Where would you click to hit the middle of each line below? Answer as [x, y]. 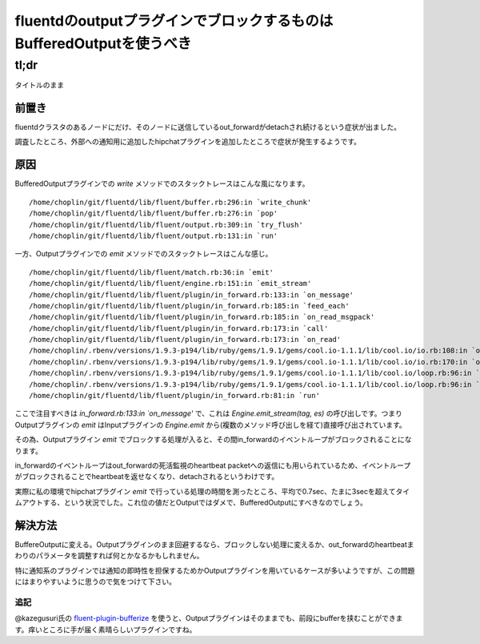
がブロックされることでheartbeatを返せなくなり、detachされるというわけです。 [147, 477]
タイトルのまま [39, 85]
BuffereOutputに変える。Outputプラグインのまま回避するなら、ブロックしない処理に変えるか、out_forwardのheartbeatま [215, 545]
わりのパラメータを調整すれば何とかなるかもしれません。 [109, 556]
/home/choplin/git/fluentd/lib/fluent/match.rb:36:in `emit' [151, 272]
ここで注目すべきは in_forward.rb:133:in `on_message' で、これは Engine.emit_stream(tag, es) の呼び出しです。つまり [209, 413]
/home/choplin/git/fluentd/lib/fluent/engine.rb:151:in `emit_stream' [170, 284]
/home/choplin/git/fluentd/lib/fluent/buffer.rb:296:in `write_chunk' [170, 202]
